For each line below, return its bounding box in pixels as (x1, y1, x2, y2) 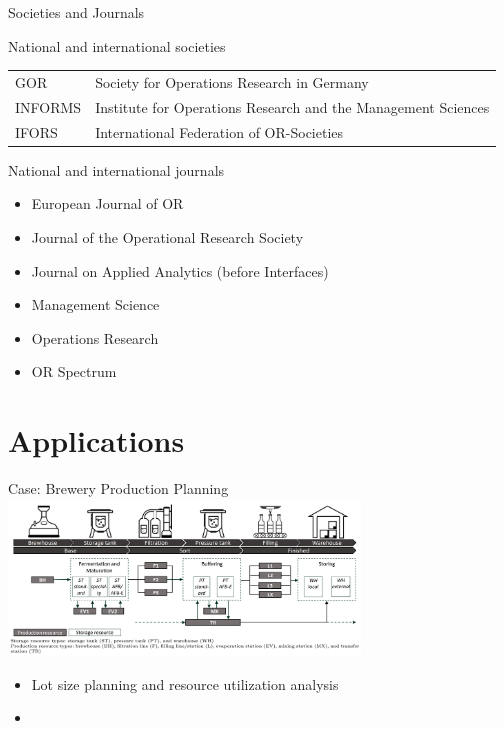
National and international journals (8, 159, 225, 180)
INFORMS (15, 96, 82, 117)
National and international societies (8, 35, 226, 56)
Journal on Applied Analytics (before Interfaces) (31, 260, 329, 281)
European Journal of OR (31, 193, 184, 214)
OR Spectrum (31, 361, 117, 382)
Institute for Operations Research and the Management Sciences (95, 96, 490, 117)
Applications (8, 420, 185, 461)
